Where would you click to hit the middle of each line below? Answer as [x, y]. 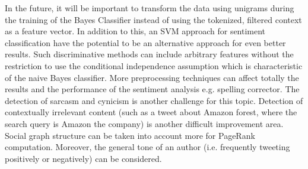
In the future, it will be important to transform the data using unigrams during [150, 8]
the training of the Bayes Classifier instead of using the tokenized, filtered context [153, 19]
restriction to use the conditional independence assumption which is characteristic [154, 65]
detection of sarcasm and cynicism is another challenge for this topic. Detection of [154, 100]
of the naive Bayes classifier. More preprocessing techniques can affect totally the [152, 77]
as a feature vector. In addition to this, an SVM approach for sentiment [135, 31]
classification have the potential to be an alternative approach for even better [145, 42]
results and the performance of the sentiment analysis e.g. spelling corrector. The [152, 89]
